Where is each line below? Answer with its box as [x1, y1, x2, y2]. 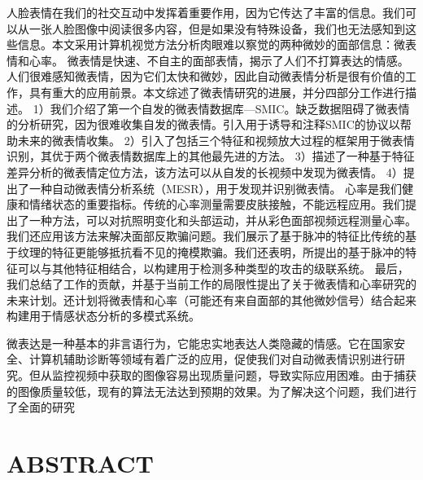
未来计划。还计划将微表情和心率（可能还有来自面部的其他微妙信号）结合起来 [7, 291, 416, 308]
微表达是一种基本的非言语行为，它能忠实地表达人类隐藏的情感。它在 [7, 334, 371, 351]
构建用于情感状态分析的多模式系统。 [7, 307, 200, 324]
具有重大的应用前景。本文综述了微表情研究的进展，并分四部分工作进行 [28, 83, 405, 100]
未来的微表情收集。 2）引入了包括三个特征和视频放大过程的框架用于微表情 [17, 131, 415, 148]
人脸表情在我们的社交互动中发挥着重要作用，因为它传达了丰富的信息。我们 [7, 4, 405, 20]
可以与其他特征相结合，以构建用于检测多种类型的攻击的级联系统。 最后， [17, 259, 409, 276]
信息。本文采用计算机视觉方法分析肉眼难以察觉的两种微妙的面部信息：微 [17, 36, 405, 53]
